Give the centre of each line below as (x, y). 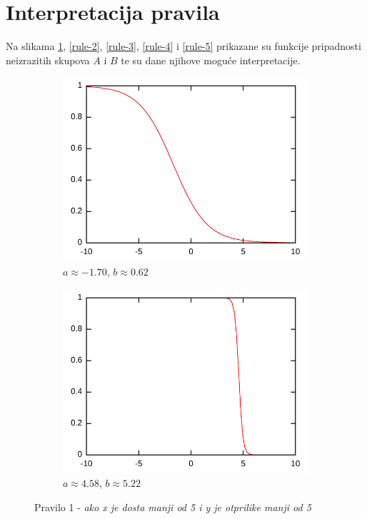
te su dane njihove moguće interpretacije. (211, 60)
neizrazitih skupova (48, 60)
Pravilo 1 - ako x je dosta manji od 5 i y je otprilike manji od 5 (173, 507)
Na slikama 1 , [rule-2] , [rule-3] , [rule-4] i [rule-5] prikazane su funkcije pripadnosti (183, 46)
